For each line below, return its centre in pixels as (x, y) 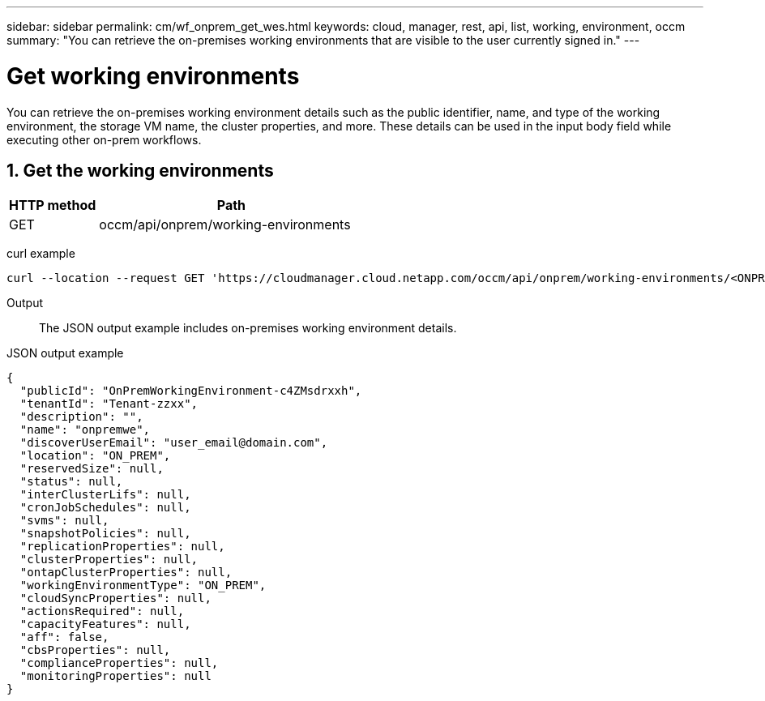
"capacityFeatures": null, (105, 624)
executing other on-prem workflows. (104, 139)
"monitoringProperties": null (115, 676)
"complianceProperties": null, (119, 663)
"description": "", (81, 417)
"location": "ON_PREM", (95, 456)
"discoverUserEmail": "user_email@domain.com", (174, 443)
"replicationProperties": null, (122, 547)
